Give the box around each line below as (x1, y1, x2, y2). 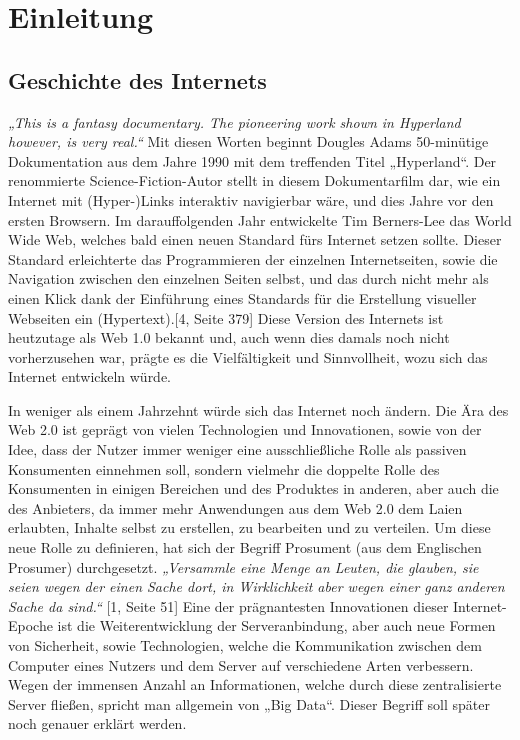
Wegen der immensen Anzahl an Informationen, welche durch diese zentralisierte (8, 674, 502, 695)
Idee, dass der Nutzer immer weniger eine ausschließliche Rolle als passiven (8, 439, 467, 460)
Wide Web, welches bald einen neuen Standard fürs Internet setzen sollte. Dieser (8, 229, 502, 250)
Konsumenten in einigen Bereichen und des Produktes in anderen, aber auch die (8, 478, 499, 499)
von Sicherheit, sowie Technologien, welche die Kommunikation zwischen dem (8, 635, 482, 656)
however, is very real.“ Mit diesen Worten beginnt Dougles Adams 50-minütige (8, 131, 489, 152)
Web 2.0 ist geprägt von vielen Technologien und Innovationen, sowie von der (8, 419, 482, 440)
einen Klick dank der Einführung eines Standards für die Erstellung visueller (8, 287, 477, 308)
